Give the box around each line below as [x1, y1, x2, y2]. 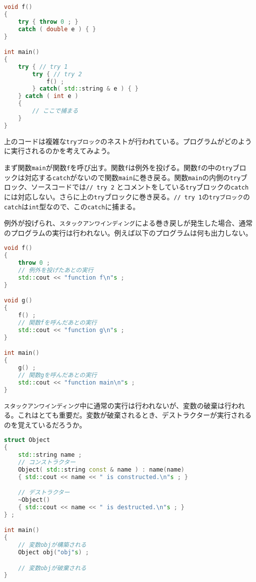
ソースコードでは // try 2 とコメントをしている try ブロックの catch [31, 182, 249, 192]
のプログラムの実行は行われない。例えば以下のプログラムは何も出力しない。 [4, 227, 253, 238]
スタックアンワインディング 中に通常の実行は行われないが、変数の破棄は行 [4, 400, 232, 410]
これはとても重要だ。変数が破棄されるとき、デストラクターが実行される [17, 410, 252, 420]
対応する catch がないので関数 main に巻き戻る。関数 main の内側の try [24, 172, 241, 182]
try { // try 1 [18, 63, 68, 70]
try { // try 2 [32, 70, 82, 78]
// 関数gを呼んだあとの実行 [18, 371, 97, 379]
